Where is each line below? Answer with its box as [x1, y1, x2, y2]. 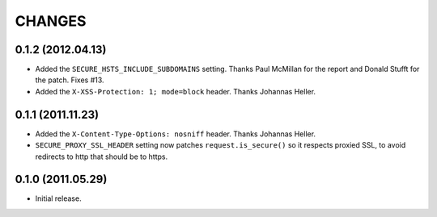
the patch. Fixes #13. [35, 75, 104, 85]
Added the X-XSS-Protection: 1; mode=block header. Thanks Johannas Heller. [35, 86, 316, 96]
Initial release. [35, 194, 82, 203]
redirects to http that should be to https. [35, 152, 168, 161]
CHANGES [15, 12, 87, 30]
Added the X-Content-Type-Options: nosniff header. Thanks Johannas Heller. [35, 129, 316, 139]
